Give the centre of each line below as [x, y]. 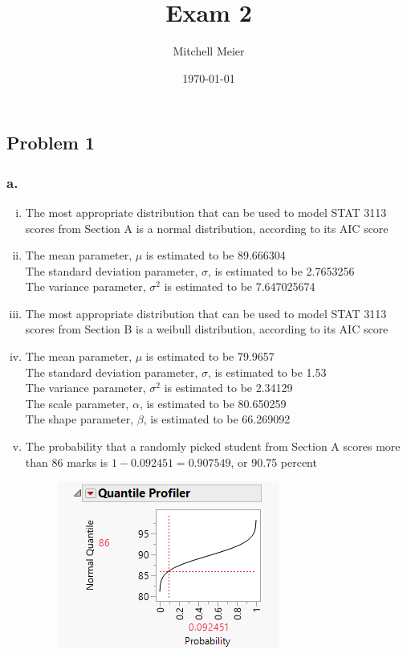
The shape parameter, [79, 419]
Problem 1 [51, 143]
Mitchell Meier [209, 51]
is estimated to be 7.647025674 [240, 286]
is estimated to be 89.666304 [216, 255]
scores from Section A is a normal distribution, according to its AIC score [207, 228]
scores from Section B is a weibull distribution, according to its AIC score [207, 329]
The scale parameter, [77, 403]
